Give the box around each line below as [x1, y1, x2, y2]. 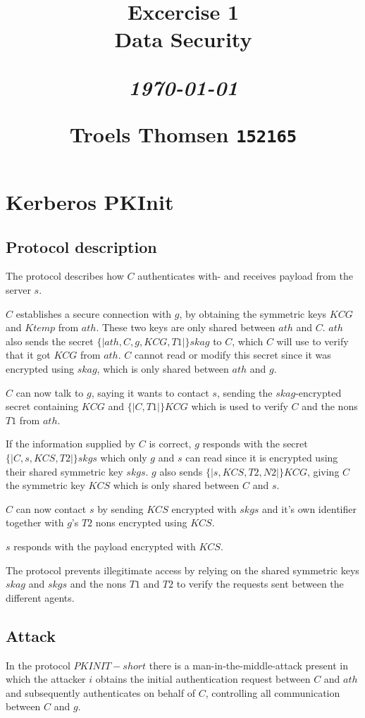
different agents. [6, 590, 75, 605]
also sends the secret [6, 333, 94, 348]
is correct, [149, 436, 192, 451]
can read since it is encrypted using [185, 450, 338, 464]
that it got [6, 347, 51, 362]
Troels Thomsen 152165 [69, 119, 297, 148]
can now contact [16, 501, 87, 516]
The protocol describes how [6, 268, 124, 283]
